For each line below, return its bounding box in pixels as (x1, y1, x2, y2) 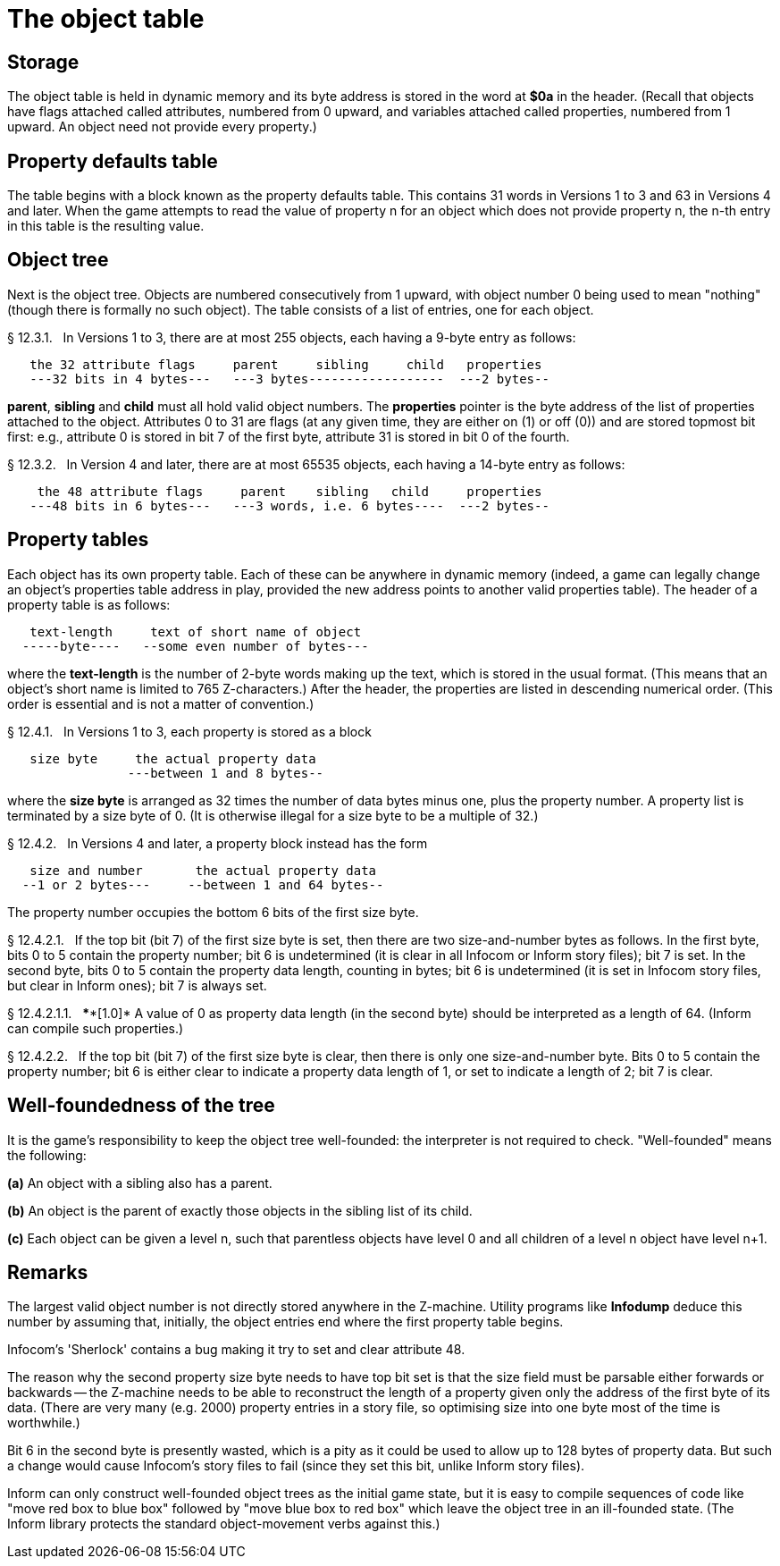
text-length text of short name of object (29, 624, 362, 639)
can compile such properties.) (7, 1020, 184, 1036)
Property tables (7, 528, 149, 551)
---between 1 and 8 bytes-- (127, 765, 324, 780)
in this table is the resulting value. (7, 218, 205, 234)
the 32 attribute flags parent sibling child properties (29, 357, 542, 372)
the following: (7, 1147, 87, 1163)
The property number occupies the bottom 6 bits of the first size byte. (7, 904, 419, 920)
